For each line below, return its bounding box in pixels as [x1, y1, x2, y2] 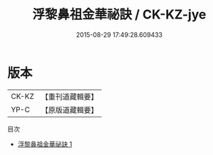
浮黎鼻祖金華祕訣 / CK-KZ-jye [32, 6, 207, 23]
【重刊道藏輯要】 [40, 92, 98, 102]
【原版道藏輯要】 [40, 105, 98, 114]
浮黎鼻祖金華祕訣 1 [17, 139, 72, 148]
